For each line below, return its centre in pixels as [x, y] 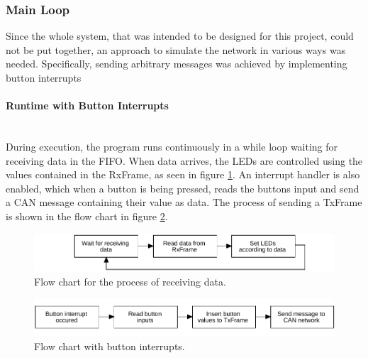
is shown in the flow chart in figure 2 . [87, 216]
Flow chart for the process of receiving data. [130, 281]
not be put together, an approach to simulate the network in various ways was [176, 49]
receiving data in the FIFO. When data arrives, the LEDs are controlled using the [184, 160]
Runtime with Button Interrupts [87, 105]
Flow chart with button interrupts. [110, 346]
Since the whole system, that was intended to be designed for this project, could [180, 36]
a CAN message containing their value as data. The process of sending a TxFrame [184, 202]
